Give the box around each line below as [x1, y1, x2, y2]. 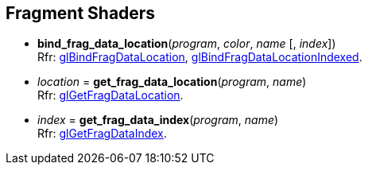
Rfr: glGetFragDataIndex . [37, 126, 167, 141]
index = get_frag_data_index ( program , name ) [37, 113, 279, 127]
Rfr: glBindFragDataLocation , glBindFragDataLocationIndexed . [37, 50, 362, 64]
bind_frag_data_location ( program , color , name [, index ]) [37, 37, 336, 51]
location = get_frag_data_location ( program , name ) [37, 75, 307, 89]
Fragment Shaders [6, 3, 156, 23]
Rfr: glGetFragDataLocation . [37, 88, 184, 103]
